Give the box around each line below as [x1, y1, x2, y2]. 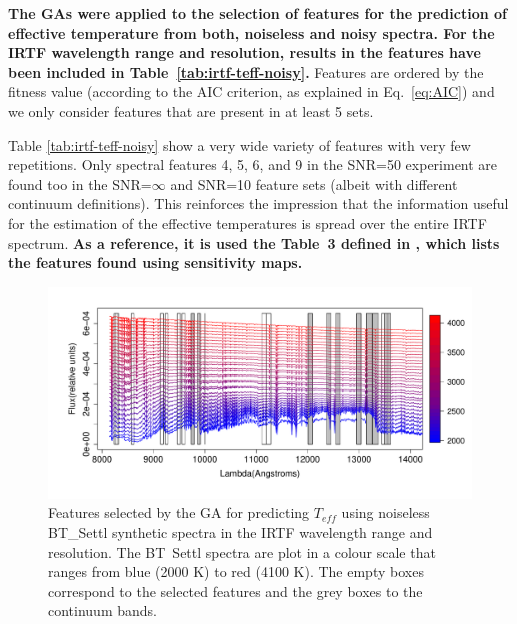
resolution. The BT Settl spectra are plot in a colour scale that [48, 541, 436, 562]
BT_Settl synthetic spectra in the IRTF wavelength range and [48, 521, 433, 542]
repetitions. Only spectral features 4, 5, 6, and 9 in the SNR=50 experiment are [8, 154, 498, 175]
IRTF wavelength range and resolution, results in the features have [8, 42, 481, 63]
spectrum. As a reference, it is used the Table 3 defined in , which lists [8, 232, 500, 253]
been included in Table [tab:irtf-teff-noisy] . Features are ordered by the [8, 61, 484, 82]
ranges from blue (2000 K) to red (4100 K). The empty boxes [48, 561, 424, 582]
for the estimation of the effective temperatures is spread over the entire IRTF [8, 212, 487, 233]
